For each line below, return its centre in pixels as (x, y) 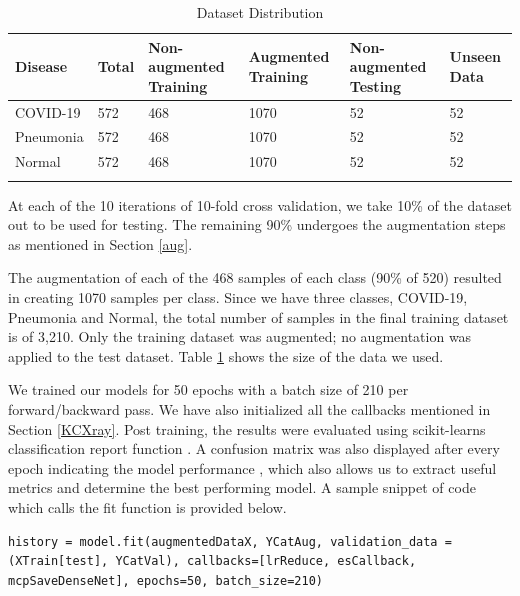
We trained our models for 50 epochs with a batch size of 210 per (208, 389)
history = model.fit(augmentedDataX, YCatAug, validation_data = (230, 541)
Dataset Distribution (260, 12)
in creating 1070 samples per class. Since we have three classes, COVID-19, (238, 297)
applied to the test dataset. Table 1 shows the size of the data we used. (226, 355)
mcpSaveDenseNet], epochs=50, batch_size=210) (165, 580)
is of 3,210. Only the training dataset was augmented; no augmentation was (240, 336)
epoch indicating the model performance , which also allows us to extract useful (252, 467)
